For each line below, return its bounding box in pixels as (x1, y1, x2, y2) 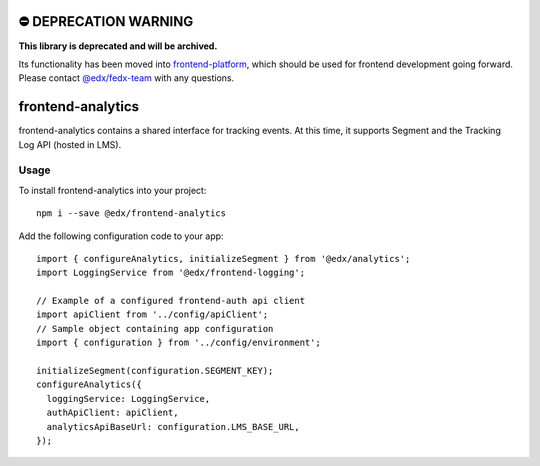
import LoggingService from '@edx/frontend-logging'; (36, 267, 305, 279)
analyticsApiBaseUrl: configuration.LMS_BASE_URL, (46, 421, 300, 432)
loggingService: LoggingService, (46, 393, 211, 404)
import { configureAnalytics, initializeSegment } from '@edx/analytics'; (36, 253, 411, 264)
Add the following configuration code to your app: (18, 230, 224, 242)
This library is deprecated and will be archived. (18, 40, 218, 52)
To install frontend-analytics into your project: (18, 184, 207, 196)
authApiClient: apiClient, (46, 407, 179, 419)
